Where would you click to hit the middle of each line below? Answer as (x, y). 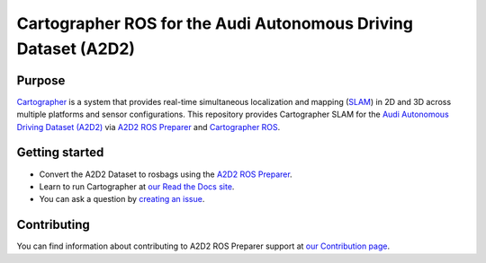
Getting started (60, 153)
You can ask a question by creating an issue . (122, 199)
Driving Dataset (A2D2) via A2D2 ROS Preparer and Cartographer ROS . (148, 127)
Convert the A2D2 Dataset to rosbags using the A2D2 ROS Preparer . (166, 174)
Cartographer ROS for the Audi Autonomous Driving (215, 23)
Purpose (41, 80)
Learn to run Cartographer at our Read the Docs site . (137, 186)
